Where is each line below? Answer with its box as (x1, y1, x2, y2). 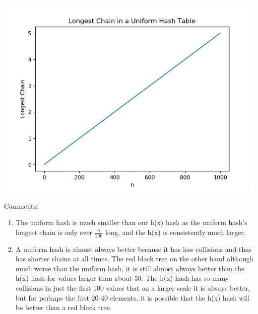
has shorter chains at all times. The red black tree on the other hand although (15, 253, 254, 264)
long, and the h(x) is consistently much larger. (105, 227, 246, 237)
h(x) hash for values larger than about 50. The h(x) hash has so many (15, 273, 229, 283)
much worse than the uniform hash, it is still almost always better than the (15, 263, 245, 273)
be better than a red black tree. (15, 302, 112, 313)
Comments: (4, 200, 38, 211)
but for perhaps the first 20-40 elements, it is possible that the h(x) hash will (15, 292, 250, 303)
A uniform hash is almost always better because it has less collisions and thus (15, 243, 252, 254)
